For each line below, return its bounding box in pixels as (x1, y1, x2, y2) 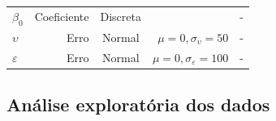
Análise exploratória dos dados (6, 92, 270, 117)
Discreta (100, 8, 141, 25)
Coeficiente (34, 8, 89, 25)
